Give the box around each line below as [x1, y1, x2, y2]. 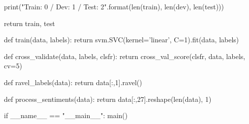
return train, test [4, 18, 55, 28]
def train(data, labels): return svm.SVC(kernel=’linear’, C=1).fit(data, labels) [4, 34, 239, 45]
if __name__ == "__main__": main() [4, 110, 128, 121]
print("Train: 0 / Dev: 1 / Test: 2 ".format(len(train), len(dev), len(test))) [4, 1, 224, 11]
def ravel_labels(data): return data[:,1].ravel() [4, 77, 142, 87]
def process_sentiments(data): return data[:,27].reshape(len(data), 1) [4, 93, 212, 104]
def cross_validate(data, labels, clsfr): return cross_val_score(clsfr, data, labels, [4, 51, 246, 61]
